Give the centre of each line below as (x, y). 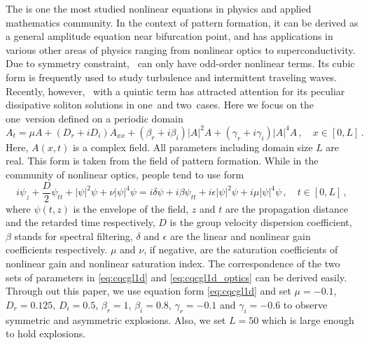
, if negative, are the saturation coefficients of (241, 249)
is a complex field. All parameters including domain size (193, 147)
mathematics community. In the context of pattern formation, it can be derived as (182, 22)
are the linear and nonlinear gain (240, 235)
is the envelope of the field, (131, 208)
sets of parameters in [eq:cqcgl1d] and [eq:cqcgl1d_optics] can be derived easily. (176, 277)
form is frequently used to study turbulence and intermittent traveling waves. (172, 77)
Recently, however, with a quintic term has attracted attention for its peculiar (175, 91)
